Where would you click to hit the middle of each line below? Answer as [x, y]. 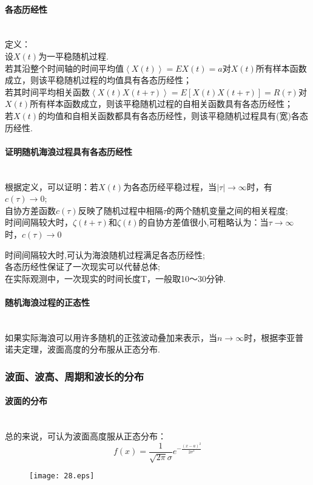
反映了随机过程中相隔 [120, 210]
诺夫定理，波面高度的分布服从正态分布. [82, 349]
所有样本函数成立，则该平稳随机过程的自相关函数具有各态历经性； [162, 104]
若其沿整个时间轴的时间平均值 [64, 68]
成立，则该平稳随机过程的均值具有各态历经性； [98, 80]
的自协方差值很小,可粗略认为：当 [204, 222]
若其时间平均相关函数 [47, 91]
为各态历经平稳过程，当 [170, 186]
